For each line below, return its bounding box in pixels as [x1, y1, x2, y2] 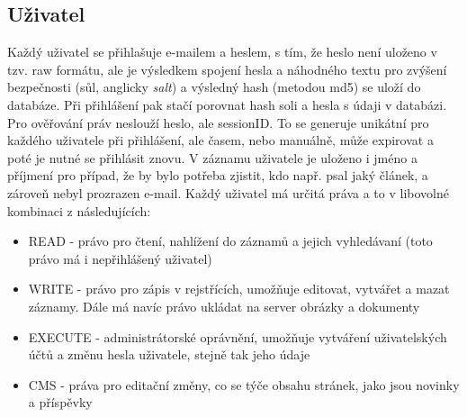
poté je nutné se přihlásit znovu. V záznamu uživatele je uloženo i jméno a [7, 148, 418, 167]
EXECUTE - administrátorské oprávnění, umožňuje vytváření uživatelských [28, 327, 447, 346]
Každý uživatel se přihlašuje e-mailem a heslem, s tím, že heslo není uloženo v [7, 42, 437, 61]
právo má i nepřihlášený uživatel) [28, 249, 212, 267]
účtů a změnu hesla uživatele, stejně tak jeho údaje [28, 345, 310, 364]
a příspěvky [28, 393, 93, 412]
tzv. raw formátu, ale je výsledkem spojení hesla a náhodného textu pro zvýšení [7, 59, 447, 78]
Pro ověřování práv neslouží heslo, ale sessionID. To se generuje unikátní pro [7, 113, 429, 131]
